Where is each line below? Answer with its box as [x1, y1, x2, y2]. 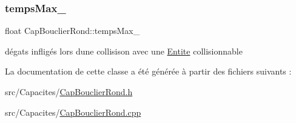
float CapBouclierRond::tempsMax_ [5, 24, 140, 37]
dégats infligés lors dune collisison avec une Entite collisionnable [5, 44, 243, 57]
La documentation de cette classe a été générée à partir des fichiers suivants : [5, 65, 292, 78]
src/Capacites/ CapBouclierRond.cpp [5, 105, 141, 118]
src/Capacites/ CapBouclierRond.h [5, 85, 133, 98]
